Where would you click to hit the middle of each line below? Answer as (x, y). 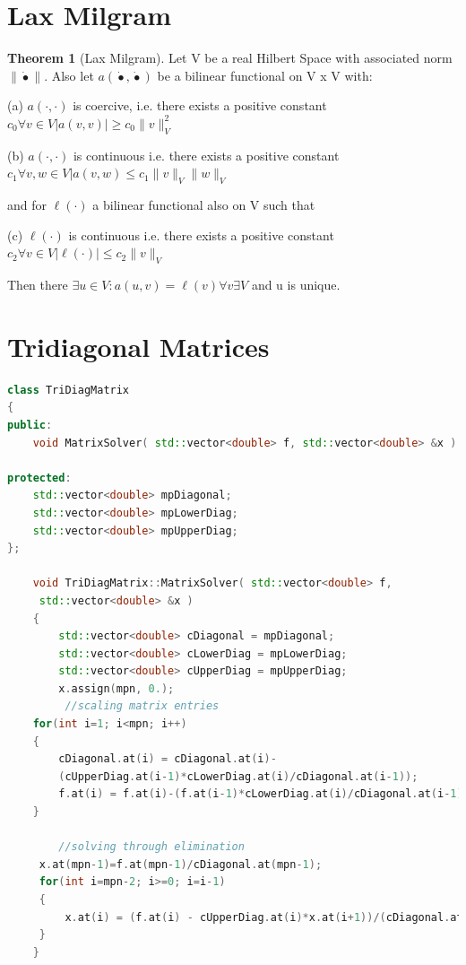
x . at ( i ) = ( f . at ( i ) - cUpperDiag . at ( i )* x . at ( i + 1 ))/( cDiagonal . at (264, 917)
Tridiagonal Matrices (138, 346)
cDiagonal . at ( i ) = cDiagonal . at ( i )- (168, 759)
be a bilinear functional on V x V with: (265, 75)
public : (30, 425)
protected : (39, 478)
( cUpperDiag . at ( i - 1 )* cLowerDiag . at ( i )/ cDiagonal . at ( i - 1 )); (238, 776)
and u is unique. (296, 285)
